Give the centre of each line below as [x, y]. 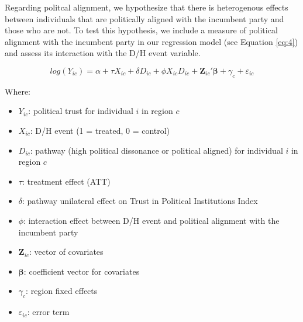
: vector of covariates [66, 252]
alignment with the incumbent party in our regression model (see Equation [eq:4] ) [151, 41]
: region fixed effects [62, 291]
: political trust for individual [81, 111]
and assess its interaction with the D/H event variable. [103, 53]
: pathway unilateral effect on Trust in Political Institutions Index [140, 201]
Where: [18, 91]
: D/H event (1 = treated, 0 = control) [100, 130]
